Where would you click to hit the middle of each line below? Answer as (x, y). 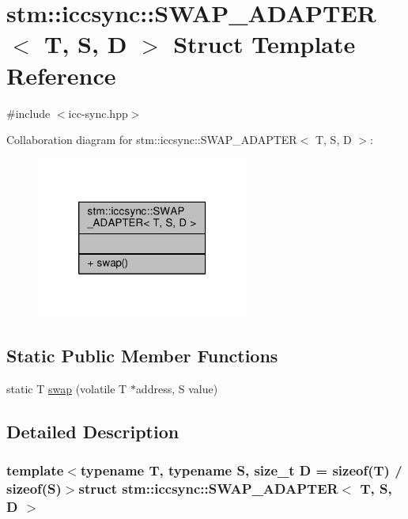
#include (28, 113)
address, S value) (177, 388)
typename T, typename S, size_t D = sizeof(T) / (241, 470)
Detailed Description (93, 431)
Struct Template (264, 44)
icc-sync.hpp (98, 113)
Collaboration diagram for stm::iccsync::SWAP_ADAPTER (152, 140)
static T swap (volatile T (67, 388)
